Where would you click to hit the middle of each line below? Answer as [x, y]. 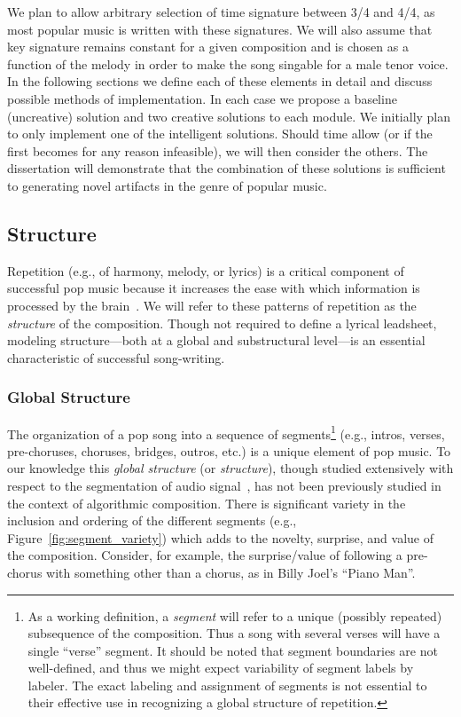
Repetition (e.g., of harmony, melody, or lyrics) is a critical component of [206, 270]
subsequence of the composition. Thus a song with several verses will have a [234, 633]
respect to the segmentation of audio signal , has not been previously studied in [224, 485]
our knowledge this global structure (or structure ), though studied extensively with [230, 468]
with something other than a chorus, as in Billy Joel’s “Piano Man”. [231, 572]
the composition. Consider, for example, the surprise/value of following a [205, 555]
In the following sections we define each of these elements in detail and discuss [220, 81]
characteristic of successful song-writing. [116, 357]
